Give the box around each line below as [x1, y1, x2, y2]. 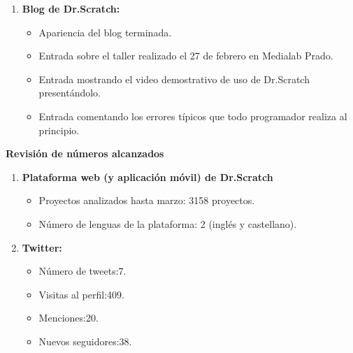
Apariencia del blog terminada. [38, 24, 172, 39]
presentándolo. [38, 85, 101, 100]
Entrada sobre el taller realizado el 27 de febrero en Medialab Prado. [38, 48, 333, 63]
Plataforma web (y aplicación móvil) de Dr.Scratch [22, 169, 273, 184]
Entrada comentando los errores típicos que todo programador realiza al [38, 108, 347, 123]
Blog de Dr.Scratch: [22, 1, 120, 15]
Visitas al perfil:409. [38, 287, 124, 301]
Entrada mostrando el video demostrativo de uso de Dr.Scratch [38, 71, 310, 86]
